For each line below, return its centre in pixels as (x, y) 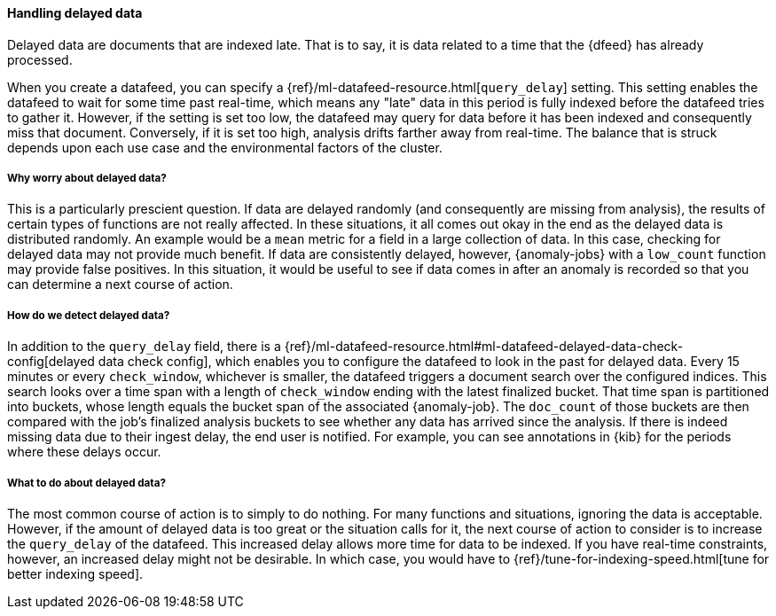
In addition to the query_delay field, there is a (144, 347)
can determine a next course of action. (120, 285)
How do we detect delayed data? (89, 315)
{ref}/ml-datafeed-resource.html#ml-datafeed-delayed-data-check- (484, 347)
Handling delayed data (75, 13)
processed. (40, 59)
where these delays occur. (84, 452)
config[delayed (51, 362)
